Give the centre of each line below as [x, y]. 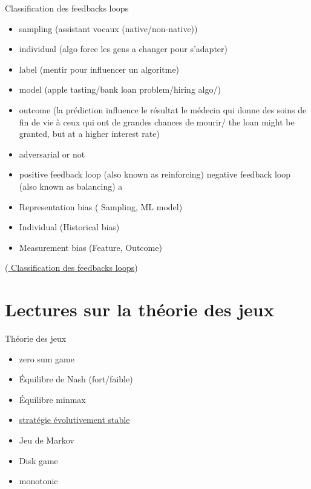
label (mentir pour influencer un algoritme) [99, 69]
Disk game [38, 460]
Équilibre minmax [52, 399]
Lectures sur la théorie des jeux [139, 309]
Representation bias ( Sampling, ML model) [101, 206]
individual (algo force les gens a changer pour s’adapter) [123, 49]
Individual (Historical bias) [69, 227]
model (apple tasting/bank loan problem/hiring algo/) [120, 89]
